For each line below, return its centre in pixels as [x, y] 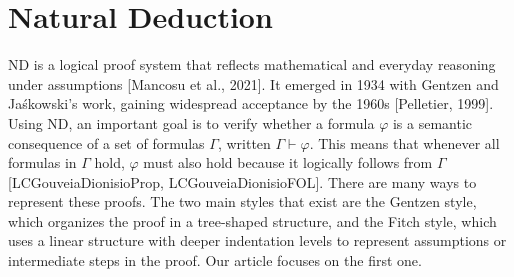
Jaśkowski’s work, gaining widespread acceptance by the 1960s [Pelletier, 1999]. [251, 103]
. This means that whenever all [404, 142]
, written [244, 142]
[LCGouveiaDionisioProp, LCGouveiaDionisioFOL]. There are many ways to [242, 181]
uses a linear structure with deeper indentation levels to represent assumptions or [257, 240]
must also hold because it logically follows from [288, 162]
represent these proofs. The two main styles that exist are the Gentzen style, [242, 201]
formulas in [42, 162]
